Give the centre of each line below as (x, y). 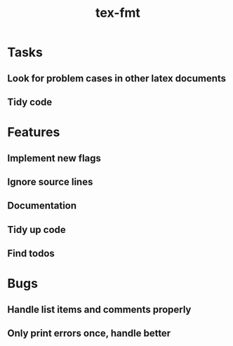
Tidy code (30, 102)
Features (34, 132)
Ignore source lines (50, 181)
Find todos (31, 254)
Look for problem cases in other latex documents (117, 78)
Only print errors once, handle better (89, 334)
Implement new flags (54, 158)
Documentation (42, 206)
